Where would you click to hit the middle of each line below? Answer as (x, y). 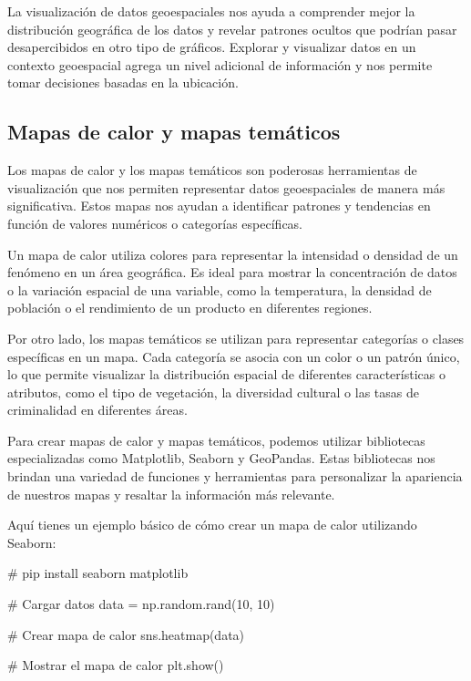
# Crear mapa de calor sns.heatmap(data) (126, 634)
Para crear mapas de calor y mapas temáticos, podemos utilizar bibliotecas (216, 440)
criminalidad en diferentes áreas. (97, 410)
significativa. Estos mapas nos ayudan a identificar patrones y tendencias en (219, 206)
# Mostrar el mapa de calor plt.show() (116, 665)
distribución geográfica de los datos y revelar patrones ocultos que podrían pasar (232, 29)
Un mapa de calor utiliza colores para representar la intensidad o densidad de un (233, 254)
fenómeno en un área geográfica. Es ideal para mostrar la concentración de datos (232, 272)
